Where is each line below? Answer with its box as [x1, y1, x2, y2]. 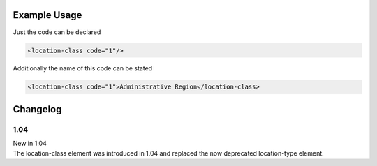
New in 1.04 [13, 139, 47, 148]
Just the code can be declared [13, 28, 101, 36]
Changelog [13, 103, 62, 115]
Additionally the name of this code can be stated [13, 64, 153, 73]
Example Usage [13, 9, 82, 21]
